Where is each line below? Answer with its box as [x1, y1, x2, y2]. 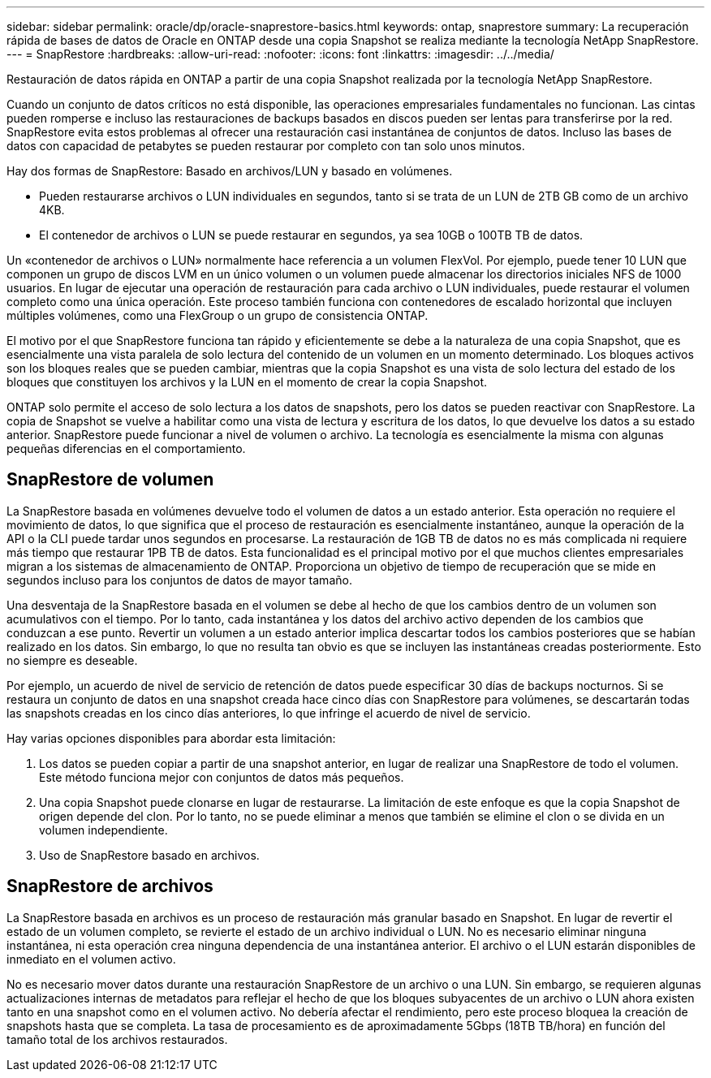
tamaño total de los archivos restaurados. [6, 1032, 228, 1046]
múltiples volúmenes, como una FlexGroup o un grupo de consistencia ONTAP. [6, 308, 429, 322]
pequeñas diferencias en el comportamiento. [6, 442, 246, 455]
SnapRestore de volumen [6, 469, 214, 490]
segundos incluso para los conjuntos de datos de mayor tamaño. [6, 572, 352, 587]
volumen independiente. [39, 822, 168, 837]
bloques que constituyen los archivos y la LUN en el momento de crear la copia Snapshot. [6, 375, 488, 389]
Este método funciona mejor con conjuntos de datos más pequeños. [39, 770, 404, 784]
